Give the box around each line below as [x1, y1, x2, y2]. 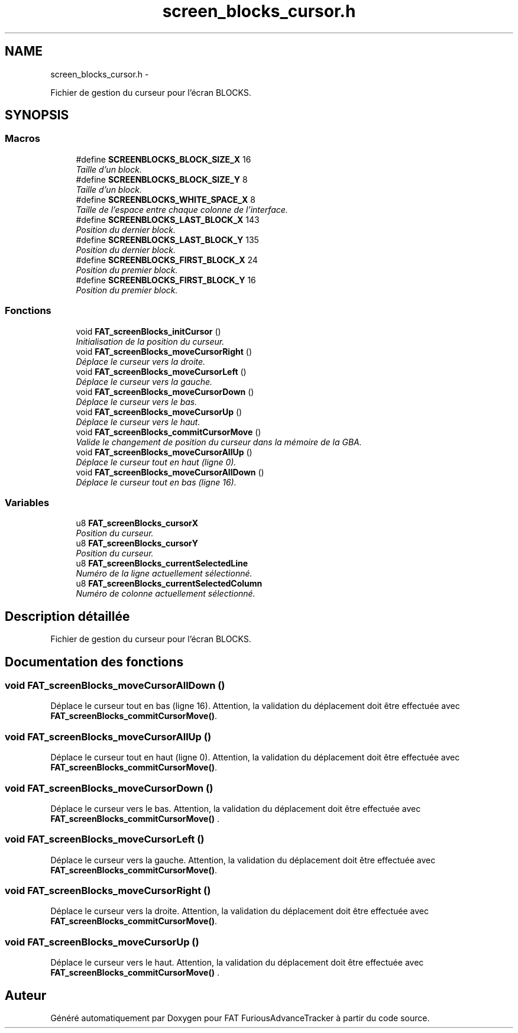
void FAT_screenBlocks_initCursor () [76, 326, 221, 336]
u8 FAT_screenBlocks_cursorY [76, 538, 199, 549]
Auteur [5, 987, 47, 1003]
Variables [5, 496, 50, 509]
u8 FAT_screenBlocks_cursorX [76, 518, 199, 529]
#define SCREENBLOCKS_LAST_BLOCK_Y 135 [76, 234, 259, 245]
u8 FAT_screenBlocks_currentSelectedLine [76, 558, 248, 569]
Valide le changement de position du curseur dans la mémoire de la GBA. [76, 436, 362, 447]
